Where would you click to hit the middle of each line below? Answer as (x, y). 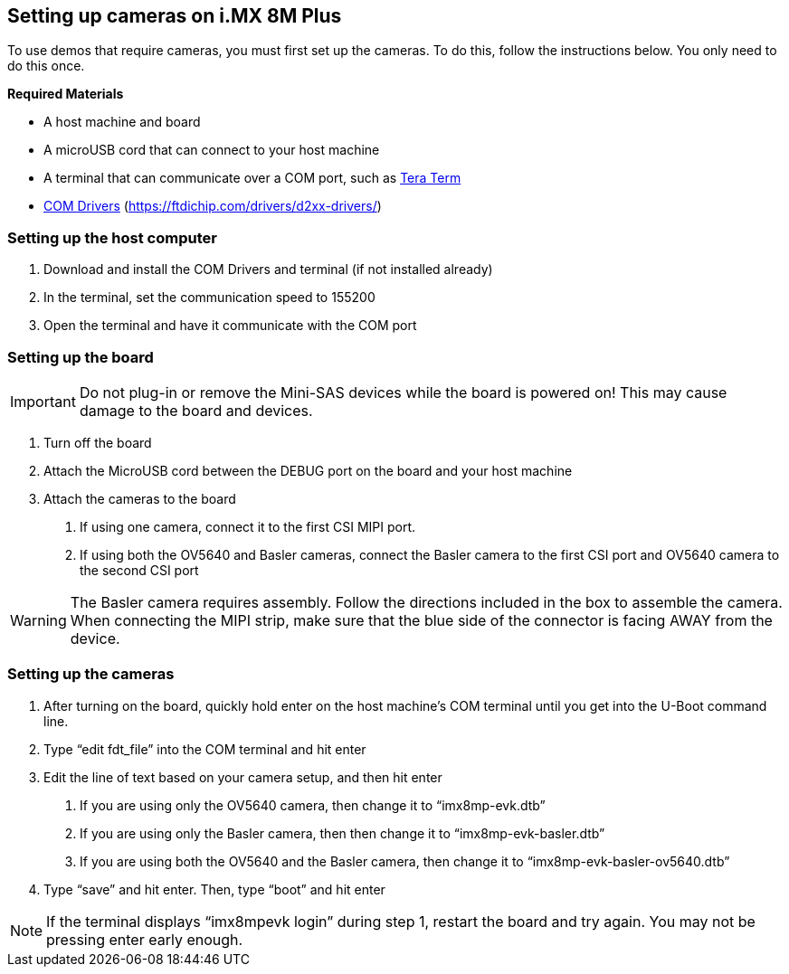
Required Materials (66, 94)
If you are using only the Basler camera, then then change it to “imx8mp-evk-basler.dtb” (342, 833)
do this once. (46, 66)
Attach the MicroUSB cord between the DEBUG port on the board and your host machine (308, 470)
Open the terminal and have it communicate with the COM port (230, 326)
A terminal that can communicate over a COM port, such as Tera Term (252, 178)
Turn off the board (98, 442)
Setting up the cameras (91, 674)
